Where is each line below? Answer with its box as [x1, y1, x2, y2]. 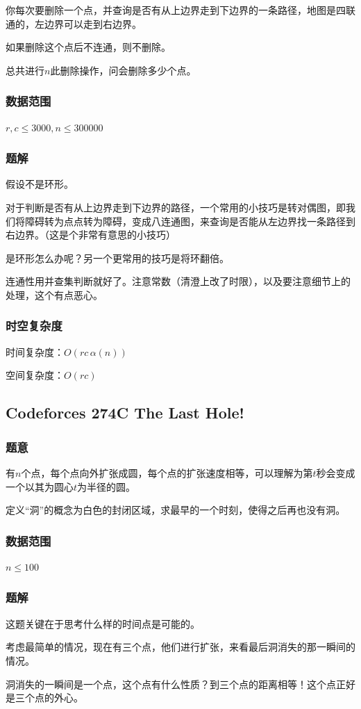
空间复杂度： [6, 368, 64, 382]
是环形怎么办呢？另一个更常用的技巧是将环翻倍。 [6, 250, 229, 265]
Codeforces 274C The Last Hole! [6, 402, 244, 423]
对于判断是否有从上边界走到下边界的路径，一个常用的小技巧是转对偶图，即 [6, 200, 346, 214]
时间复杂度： [6, 344, 64, 359]
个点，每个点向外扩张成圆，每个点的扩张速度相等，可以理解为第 [21, 465, 313, 480]
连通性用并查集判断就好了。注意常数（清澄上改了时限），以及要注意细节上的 [6, 274, 351, 288]
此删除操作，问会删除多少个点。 [50, 63, 196, 77]
